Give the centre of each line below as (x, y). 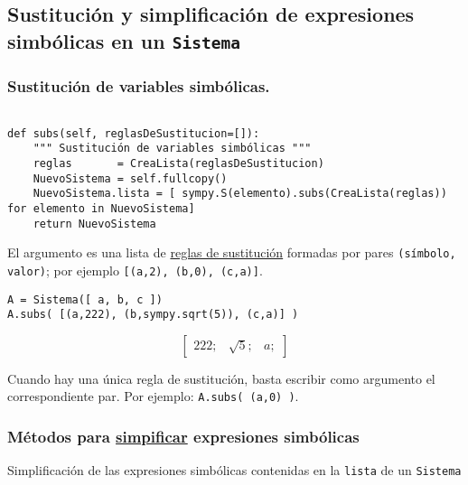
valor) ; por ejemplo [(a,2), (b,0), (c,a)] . (135, 270)
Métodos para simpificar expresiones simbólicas (183, 437)
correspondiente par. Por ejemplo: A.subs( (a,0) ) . (153, 396)
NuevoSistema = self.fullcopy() (130, 178)
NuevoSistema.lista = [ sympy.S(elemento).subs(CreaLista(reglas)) (240, 194)
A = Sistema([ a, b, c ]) (85, 299)
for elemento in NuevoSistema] (101, 208)
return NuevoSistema (94, 224)
